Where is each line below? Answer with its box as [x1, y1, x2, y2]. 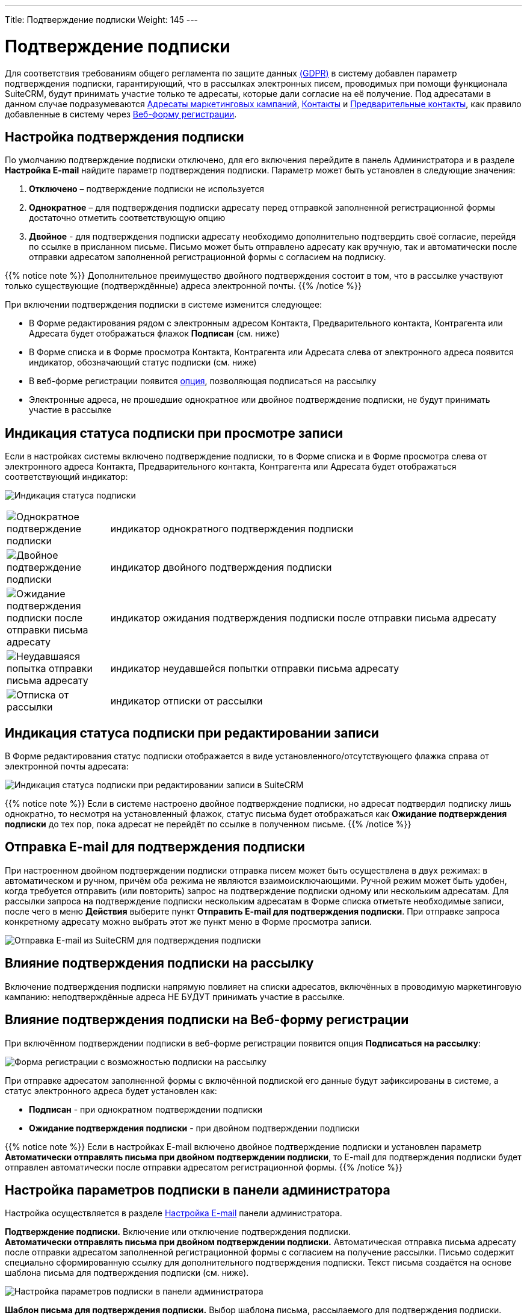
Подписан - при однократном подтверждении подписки [29, 1104, 263, 1114]
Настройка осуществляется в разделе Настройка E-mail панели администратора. [5, 1208, 342, 1219]
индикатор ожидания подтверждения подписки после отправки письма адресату [110, 612, 496, 624]
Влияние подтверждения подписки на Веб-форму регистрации [5, 1012, 409, 1028]
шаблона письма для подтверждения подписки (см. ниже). [5, 1267, 249, 1278]
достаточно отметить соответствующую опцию [29, 213, 226, 223]
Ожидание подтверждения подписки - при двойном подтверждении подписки [29, 1122, 360, 1133]
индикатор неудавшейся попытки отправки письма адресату [110, 662, 399, 675]
